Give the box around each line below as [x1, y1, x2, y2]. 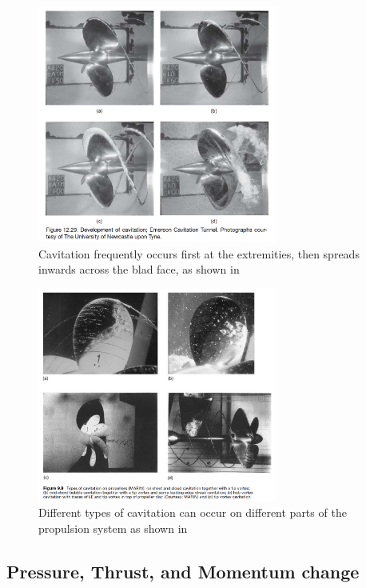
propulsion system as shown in [38, 520, 188, 537]
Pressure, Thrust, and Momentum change [6, 559, 360, 584]
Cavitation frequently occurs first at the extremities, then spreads [38, 245, 360, 262]
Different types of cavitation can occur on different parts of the [38, 504, 347, 521]
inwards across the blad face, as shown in [38, 261, 240, 278]
